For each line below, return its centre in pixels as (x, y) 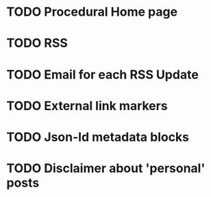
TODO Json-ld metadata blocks (98, 137)
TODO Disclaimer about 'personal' (106, 169)
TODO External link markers (87, 106)
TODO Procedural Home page (92, 12)
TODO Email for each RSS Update (103, 74)
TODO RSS (37, 43)
